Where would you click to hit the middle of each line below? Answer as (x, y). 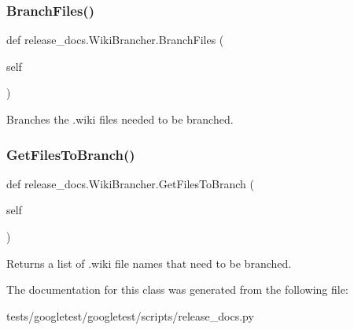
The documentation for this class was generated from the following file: (177, 289)
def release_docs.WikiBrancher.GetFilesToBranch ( (130, 183)
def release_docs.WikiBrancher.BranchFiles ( (115, 40)
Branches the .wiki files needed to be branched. (120, 119)
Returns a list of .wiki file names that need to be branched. (149, 263)
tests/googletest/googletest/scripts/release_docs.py (130, 315)
